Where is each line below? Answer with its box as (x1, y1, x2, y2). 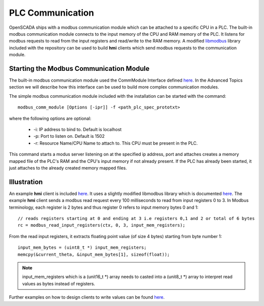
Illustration (9, 177, 43, 186)
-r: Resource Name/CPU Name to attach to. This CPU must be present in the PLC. (33, 140, 198, 146)
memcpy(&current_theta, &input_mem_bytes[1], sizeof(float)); (18, 252, 170, 257)
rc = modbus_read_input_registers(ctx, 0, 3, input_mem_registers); (18, 222, 185, 228)
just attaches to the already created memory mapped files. (9, 165, 127, 171)
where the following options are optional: (9, 115, 91, 121)
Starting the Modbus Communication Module (9, 64, 150, 73)
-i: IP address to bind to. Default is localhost (33, 126, 122, 132)
